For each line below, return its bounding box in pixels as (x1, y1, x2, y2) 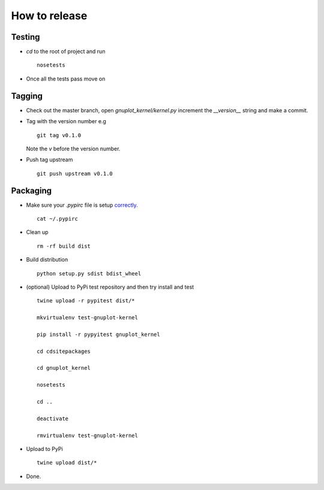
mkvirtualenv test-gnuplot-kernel (37, 314, 138, 321)
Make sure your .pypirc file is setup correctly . (26, 201, 138, 209)
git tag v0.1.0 (37, 132, 82, 138)
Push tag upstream (26, 156, 73, 164)
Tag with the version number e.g (26, 118, 106, 125)
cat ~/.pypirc (37, 215, 78, 222)
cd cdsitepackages (37, 348, 91, 355)
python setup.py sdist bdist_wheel (37, 270, 142, 277)
